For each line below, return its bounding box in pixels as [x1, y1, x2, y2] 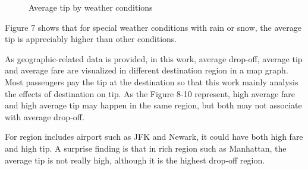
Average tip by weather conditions [29, 1, 153, 13]
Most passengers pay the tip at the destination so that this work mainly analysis [5, 75, 298, 88]
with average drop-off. [5, 110, 84, 123]
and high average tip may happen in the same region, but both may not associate [5, 99, 302, 111]
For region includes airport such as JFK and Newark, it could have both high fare [5, 130, 303, 143]
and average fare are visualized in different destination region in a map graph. [5, 64, 288, 76]
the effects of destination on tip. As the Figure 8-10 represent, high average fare [5, 87, 295, 100]
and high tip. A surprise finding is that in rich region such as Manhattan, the [5, 142, 287, 154]
